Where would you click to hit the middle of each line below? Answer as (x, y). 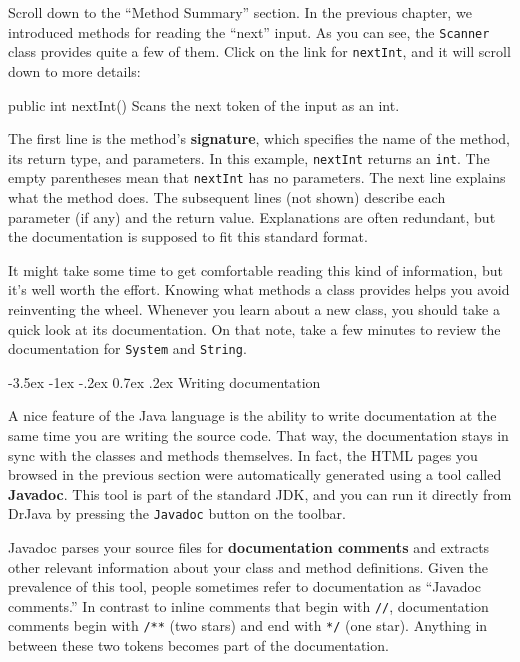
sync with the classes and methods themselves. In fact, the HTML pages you (243, 454)
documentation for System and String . (127, 348)
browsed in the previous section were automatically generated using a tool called (255, 474)
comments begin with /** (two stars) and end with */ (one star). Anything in (248, 625)
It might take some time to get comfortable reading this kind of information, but (255, 269)
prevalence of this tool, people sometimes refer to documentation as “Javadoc (245, 586)
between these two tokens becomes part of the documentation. (198, 645)
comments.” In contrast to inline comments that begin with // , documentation (248, 605)
